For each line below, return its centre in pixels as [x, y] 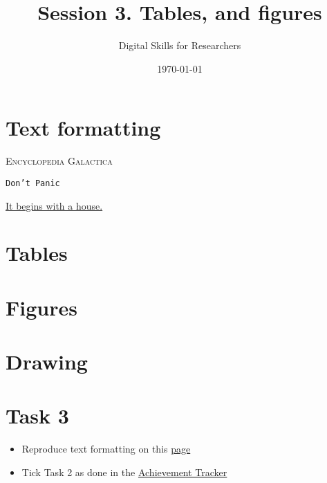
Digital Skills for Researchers [180, 45]
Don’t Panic [33, 183]
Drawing [47, 362]
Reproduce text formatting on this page [106, 449]
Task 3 [37, 416]
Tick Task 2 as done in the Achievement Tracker [124, 472]
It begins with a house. [54, 205]
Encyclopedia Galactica [59, 161]
